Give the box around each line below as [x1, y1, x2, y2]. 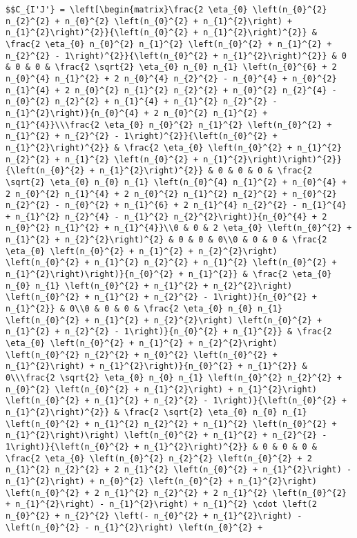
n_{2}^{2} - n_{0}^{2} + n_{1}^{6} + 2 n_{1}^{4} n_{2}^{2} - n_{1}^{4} [6, 200, 347, 211]
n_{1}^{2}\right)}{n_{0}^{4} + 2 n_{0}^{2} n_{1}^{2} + [6, 108, 268, 118]
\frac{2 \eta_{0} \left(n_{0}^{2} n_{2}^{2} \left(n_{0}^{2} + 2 [6, 453, 312, 463]
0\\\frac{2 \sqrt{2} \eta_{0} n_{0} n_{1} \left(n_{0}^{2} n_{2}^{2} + [6, 373, 342, 383]
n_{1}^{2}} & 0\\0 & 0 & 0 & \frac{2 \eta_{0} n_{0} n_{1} [6, 304, 282, 314]
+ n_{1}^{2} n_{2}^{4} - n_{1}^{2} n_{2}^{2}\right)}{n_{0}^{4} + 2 [6, 211, 327, 222]
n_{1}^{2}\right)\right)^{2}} [203, 154, 342, 164]
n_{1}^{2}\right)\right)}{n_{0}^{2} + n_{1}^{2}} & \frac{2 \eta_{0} [6, 269, 332, 280]
